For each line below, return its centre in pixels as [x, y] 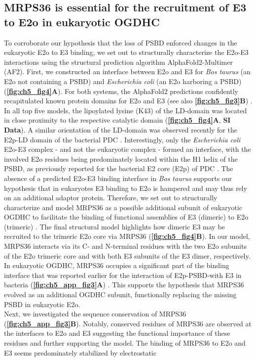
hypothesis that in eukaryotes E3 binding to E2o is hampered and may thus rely [126, 188]
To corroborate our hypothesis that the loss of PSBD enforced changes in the [121, 42]
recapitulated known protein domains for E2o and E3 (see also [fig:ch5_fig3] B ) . [128, 101]
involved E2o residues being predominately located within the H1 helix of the [121, 158]
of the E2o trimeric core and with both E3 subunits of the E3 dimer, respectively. [127, 255]
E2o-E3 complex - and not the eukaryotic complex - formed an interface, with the [128, 149]
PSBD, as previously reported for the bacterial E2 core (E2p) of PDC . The [119, 168]
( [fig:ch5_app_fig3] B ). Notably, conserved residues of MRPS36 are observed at [128, 323]
